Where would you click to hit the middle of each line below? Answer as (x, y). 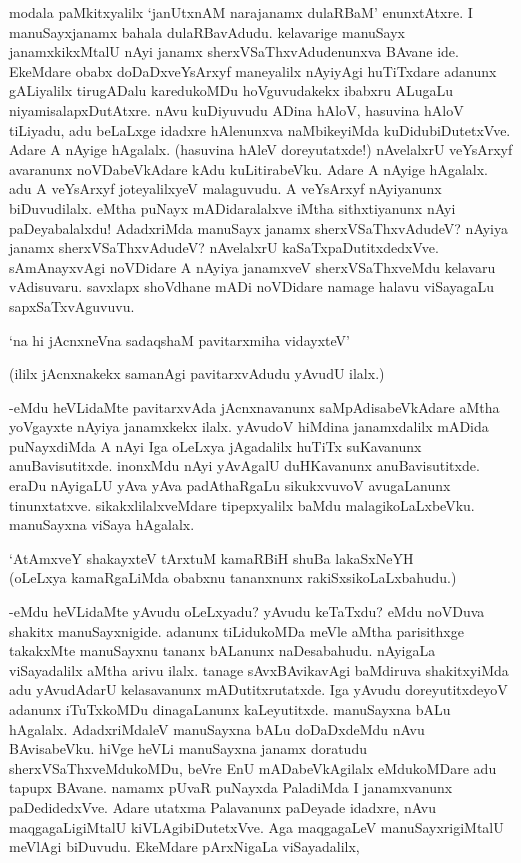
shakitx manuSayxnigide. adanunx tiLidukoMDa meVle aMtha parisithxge (236, 630)
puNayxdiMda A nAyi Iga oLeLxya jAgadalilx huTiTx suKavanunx (215, 445)
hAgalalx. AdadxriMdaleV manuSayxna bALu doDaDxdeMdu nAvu (217, 728)
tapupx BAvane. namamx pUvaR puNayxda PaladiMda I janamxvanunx (231, 787)
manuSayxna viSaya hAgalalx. (102, 524)
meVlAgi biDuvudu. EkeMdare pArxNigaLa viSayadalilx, (184, 846)
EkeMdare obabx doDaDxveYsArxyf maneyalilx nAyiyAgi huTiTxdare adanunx (253, 70)
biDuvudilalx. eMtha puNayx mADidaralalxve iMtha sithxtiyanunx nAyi (232, 207)
